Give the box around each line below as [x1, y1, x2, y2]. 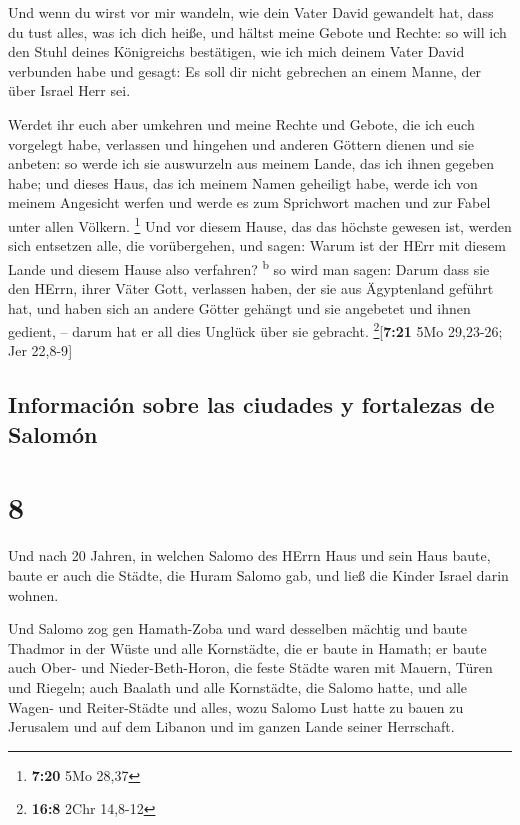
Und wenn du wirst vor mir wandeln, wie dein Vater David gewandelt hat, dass [8, 2, 494, 22]
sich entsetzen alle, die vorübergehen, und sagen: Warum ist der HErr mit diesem [8, 235, 506, 256]
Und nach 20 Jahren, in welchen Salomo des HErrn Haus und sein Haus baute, [8, 545, 491, 566]
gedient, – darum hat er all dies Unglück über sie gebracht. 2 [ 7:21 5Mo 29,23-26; [8, 318, 503, 341]
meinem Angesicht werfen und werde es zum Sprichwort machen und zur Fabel [8, 192, 491, 213]
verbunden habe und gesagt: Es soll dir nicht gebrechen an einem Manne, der [8, 60, 482, 81]
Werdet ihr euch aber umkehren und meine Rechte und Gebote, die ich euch [8, 113, 475, 134]
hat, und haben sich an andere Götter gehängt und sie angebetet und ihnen [8, 297, 471, 318]
